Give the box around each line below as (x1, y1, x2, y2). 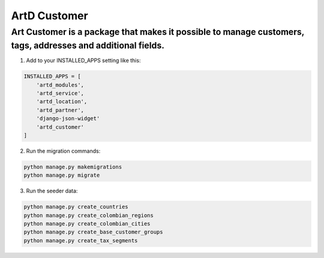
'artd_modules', (36, 81, 84, 88)
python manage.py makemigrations (23, 163, 122, 170)
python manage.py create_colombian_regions (23, 212, 154, 219)
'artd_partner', (36, 106, 84, 114)
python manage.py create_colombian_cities (23, 220, 151, 227)
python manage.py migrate (23, 172, 100, 179)
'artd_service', (36, 90, 84, 96)
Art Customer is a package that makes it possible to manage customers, (11, 26, 305, 37)
